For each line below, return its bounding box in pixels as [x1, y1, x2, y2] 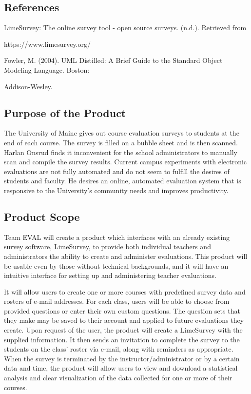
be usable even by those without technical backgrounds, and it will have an [4, 260, 229, 271]
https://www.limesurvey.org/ [4, 39, 91, 49]
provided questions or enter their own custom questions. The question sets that [4, 305, 240, 315]
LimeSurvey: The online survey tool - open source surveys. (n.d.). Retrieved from [4, 22, 247, 33]
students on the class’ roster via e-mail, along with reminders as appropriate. [4, 344, 233, 354]
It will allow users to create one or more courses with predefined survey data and [4, 286, 246, 296]
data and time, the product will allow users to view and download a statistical [4, 363, 238, 373]
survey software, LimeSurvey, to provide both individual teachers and [4, 241, 211, 252]
